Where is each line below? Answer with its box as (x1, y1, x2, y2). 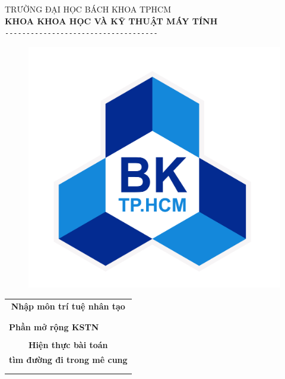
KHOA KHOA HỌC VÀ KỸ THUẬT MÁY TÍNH (5, 14, 218, 27)
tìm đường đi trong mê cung (9, 353, 128, 365)
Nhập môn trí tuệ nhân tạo (11, 299, 125, 312)
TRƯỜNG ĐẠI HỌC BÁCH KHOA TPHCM (5, 3, 172, 15)
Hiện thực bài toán (28, 338, 108, 350)
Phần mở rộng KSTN (9, 320, 99, 333)
